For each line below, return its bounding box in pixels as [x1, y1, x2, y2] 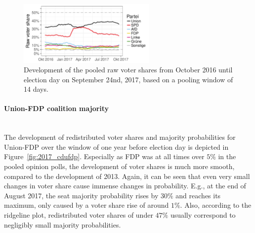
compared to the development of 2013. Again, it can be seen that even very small [4, 171, 250, 181]
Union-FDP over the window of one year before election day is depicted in [4, 141, 229, 152]
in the [218, 151, 236, 162]
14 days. [24, 84, 48, 94]
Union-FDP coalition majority [4, 103, 109, 114]
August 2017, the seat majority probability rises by [4, 190, 159, 200]
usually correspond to [170, 210, 236, 220]
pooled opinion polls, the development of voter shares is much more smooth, [4, 161, 235, 172]
